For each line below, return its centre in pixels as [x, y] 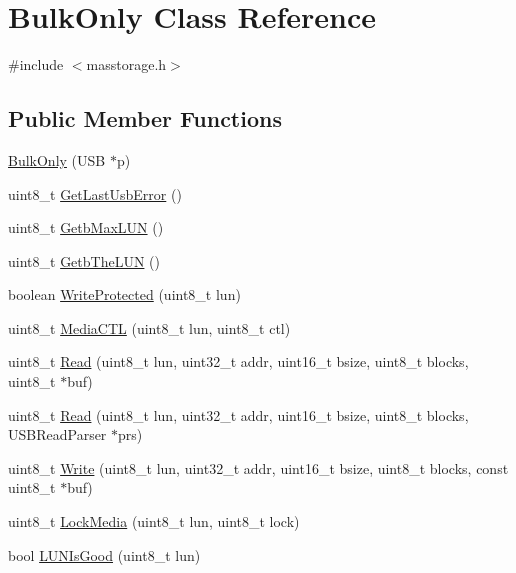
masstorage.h [126, 64]
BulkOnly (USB [57, 159]
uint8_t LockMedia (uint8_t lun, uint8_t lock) [154, 521]
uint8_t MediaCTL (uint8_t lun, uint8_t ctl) [149, 327]
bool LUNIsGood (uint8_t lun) [104, 554]
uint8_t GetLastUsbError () [95, 193]
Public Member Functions [145, 118]
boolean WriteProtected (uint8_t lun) [124, 294]
